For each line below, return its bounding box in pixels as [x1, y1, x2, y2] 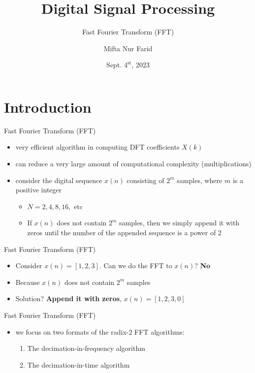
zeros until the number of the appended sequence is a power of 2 [27, 227, 222, 237]
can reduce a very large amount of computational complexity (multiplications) [15, 158, 252, 169]
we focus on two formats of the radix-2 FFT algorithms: [15, 326, 185, 337]
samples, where [177, 175, 223, 185]
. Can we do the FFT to [99, 260, 172, 271]
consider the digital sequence [15, 175, 102, 185]
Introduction [4, 96, 92, 117]
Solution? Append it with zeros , [15, 293, 122, 304]
